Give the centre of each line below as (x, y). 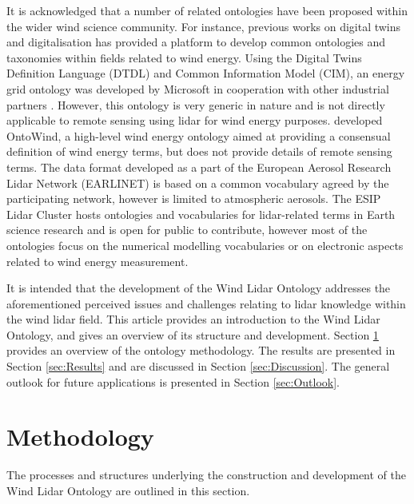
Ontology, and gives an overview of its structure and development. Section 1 (193, 334)
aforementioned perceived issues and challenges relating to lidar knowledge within (206, 303)
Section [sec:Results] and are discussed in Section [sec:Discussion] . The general (198, 366)
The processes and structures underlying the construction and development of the (206, 475)
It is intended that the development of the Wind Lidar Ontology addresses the (199, 288)
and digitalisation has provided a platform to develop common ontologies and (196, 42)
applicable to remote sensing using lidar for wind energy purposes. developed (195, 120)
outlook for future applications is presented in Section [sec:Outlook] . (173, 381)
